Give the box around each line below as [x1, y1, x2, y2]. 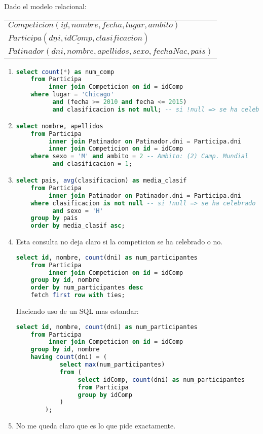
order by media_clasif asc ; [30, 222, 125, 230]
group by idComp [78, 391, 132, 399]
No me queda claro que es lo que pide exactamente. [16, 420, 176, 431]
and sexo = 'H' [52, 207, 103, 214]
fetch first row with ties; [30, 292, 125, 299]
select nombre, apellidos [16, 122, 103, 130]
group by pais [30, 214, 78, 222]
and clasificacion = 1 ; [52, 160, 132, 168]
